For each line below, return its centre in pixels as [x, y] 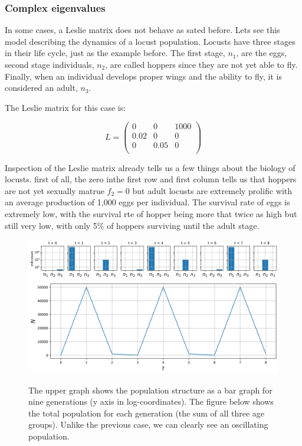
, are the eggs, [262, 53]
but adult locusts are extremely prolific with [212, 190]
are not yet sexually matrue [55, 190]
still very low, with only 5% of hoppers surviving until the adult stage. [132, 225]
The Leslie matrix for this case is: [65, 107]
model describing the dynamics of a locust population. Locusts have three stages [150, 41]
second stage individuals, [50, 64]
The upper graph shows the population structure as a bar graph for [150, 390]
